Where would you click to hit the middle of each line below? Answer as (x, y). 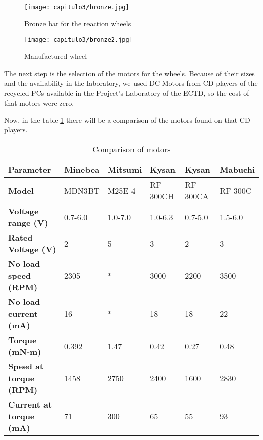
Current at (30, 404)
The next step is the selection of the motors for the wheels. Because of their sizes (129, 73)
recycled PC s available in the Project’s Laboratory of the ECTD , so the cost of (127, 93)
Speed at (26, 366)
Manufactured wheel (56, 56)
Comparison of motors (131, 149)
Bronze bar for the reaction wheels (78, 23)
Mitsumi (125, 170)
